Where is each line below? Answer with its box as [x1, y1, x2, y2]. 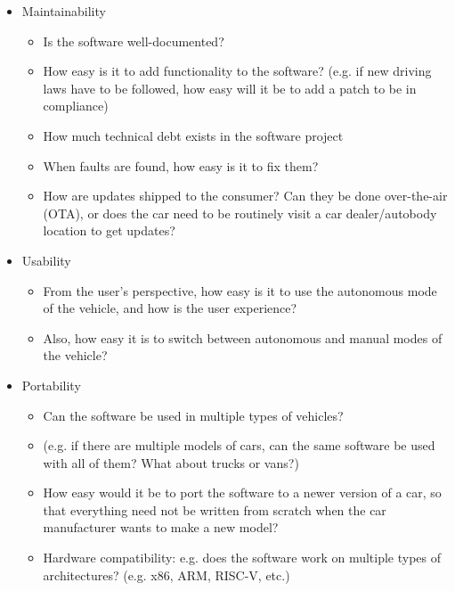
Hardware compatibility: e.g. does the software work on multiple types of [43, 548, 442, 567]
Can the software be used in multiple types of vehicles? [43, 406, 344, 424]
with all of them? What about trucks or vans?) [43, 453, 299, 472]
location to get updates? [43, 221, 175, 240]
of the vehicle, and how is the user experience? [43, 299, 297, 317]
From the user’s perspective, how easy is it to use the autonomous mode [43, 281, 437, 300]
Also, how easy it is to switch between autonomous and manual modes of [43, 328, 443, 347]
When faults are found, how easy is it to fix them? [43, 156, 319, 175]
